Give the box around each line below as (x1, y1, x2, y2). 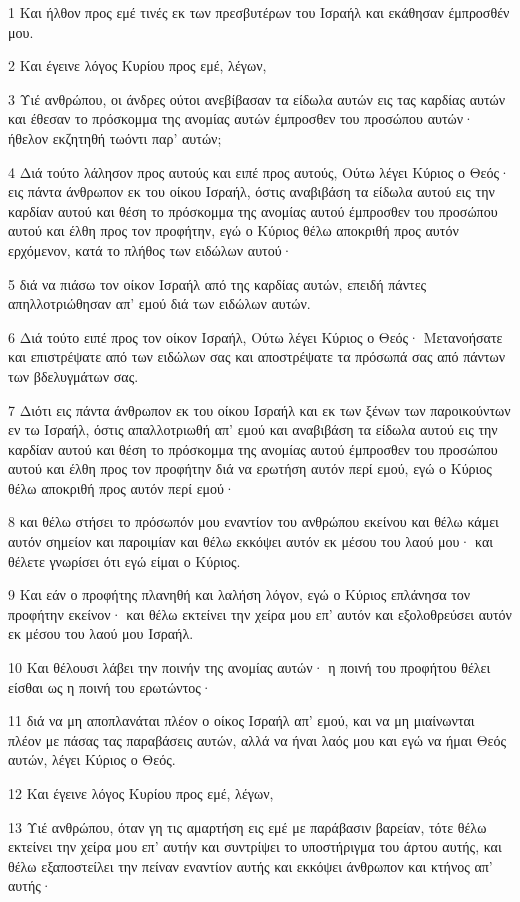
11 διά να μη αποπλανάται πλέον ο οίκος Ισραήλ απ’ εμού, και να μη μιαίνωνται (8, 710, 475, 731)
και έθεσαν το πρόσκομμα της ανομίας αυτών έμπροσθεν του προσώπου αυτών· (8, 108, 475, 129)
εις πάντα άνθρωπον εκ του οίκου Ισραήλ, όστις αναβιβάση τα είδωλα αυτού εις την (8, 181, 495, 202)
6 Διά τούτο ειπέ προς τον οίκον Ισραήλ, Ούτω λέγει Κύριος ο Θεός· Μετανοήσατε (8, 326, 503, 347)
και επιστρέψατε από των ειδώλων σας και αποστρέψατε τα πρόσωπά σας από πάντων (8, 346, 506, 367)
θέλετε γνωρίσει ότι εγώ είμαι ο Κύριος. (8, 550, 241, 571)
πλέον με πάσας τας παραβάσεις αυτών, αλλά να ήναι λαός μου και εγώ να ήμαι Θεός (8, 729, 506, 750)
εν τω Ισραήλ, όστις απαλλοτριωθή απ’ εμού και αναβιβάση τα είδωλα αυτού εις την (8, 419, 498, 440)
